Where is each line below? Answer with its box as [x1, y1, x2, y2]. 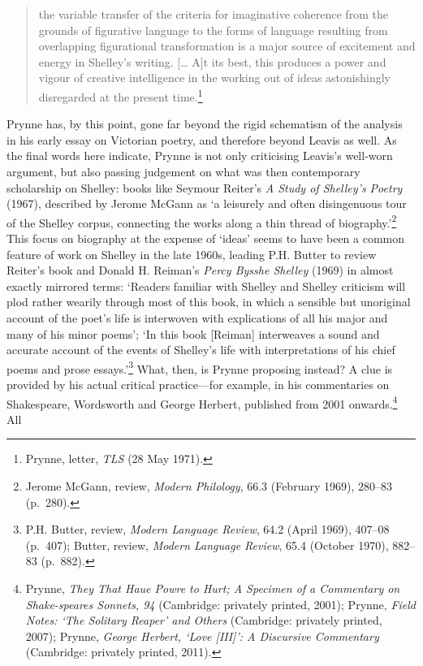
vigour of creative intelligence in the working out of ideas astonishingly [38, 69, 391, 86]
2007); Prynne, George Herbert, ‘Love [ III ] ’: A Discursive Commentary [25, 627, 379, 644]
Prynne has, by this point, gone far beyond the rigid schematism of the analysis [6, 115, 403, 132]
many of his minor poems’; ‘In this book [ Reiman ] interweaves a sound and [6, 325, 380, 342]
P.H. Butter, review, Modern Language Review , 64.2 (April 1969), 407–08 [25, 521, 390, 538]
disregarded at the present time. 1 [38, 85, 203, 105]
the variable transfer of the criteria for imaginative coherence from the [38, 6, 388, 22]
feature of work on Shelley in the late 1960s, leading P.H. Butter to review [6, 245, 377, 262]
